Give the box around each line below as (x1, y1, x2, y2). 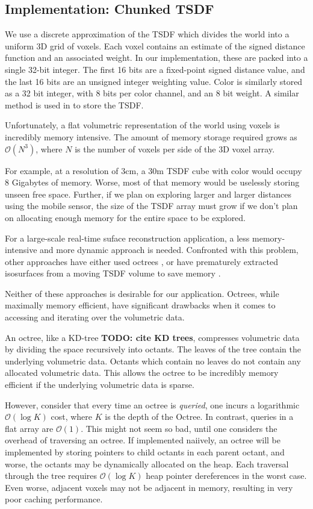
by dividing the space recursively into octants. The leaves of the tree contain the (5, 343, 301, 355)
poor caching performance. (5, 493, 103, 505)
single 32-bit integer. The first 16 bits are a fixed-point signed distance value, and (5, 63, 305, 75)
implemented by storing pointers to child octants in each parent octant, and (5, 446, 285, 458)
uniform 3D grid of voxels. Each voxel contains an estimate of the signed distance (5, 39, 305, 52)
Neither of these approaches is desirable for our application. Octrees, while (5, 287, 279, 299)
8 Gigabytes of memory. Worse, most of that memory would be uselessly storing (5, 176, 300, 189)
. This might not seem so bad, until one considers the (81, 422, 277, 434)
